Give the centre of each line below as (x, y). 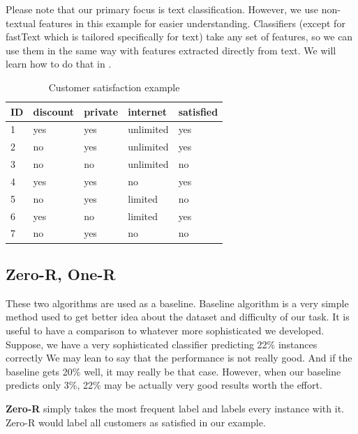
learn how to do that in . (59, 64)
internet (148, 111)
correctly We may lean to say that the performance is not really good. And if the (179, 358)
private (101, 111)
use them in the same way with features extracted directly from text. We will (171, 50)
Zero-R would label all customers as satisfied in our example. (136, 422)
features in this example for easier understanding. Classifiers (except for (192, 23)
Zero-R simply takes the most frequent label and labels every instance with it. (175, 408)
